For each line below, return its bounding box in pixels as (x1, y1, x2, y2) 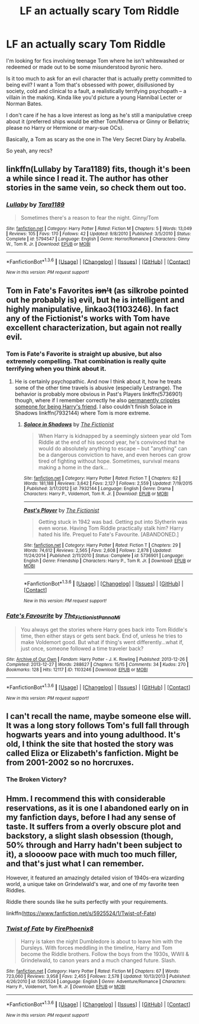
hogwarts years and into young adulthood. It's (6, 730, 181, 740)
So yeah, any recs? (6, 147, 53, 154)
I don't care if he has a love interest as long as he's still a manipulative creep (6, 111, 192, 119)
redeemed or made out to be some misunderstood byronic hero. (6, 63, 163, 71)
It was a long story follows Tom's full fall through (6, 721, 190, 731)
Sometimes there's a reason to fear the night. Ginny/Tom (20, 214, 159, 221)
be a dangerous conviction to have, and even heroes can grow (38, 451, 191, 458)
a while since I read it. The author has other (6, 174, 169, 184)
